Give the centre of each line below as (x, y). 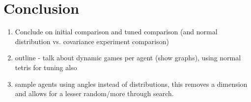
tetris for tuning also (46, 67)
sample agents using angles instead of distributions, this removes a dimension (131, 84)
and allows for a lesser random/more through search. (94, 93)
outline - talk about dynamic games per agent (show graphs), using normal (128, 58)
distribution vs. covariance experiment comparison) (92, 41)
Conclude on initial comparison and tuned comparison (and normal (116, 32)
